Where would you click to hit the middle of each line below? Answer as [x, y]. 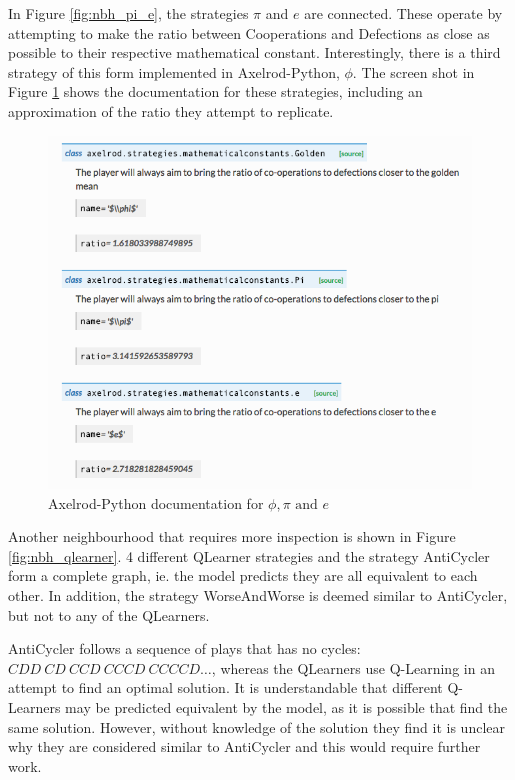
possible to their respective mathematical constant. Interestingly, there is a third [254, 52]
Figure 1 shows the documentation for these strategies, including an [215, 91]
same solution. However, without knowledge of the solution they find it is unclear [256, 726]
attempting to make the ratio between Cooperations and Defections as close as [249, 32]
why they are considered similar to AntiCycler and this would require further [244, 746]
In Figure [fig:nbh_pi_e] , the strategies [128, 13]
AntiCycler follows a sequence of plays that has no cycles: [184, 648]
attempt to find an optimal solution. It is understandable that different [225, 687]
